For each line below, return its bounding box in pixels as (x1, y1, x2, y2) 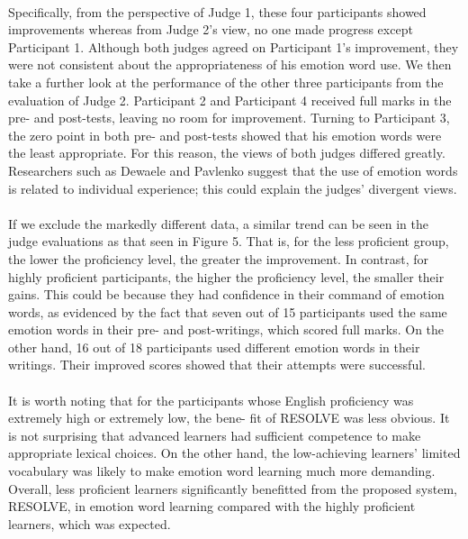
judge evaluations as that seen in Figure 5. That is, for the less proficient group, (8, 232, 449, 251)
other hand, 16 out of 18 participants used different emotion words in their (8, 337, 420, 356)
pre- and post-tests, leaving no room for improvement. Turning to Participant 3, (8, 108, 450, 127)
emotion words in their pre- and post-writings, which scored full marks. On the (8, 320, 445, 339)
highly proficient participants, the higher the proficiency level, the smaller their (8, 267, 445, 286)
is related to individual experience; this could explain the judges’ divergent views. (8, 178, 457, 197)
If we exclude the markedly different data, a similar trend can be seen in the (8, 214, 428, 233)
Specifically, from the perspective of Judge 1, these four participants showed (8, 2, 427, 21)
